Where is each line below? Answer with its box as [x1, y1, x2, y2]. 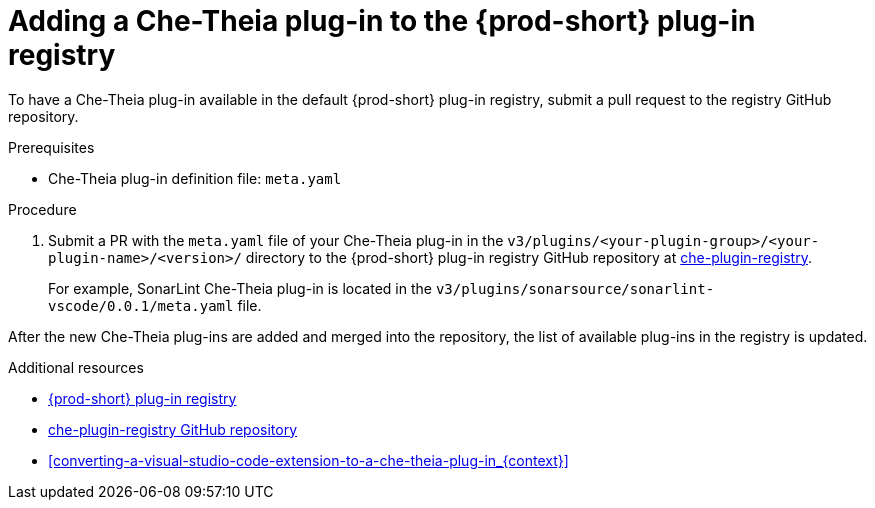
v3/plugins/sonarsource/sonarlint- [435, 280, 715, 297]
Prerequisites [8, 138, 95, 156]
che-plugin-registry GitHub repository [48, 420, 297, 438]
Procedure [8, 200, 77, 218]
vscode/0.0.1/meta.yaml [48, 297, 234, 314]
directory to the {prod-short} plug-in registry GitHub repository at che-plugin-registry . [245, 248, 812, 266]
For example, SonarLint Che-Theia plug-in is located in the [48, 279, 432, 297]
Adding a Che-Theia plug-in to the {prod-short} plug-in [8, 4, 756, 38]
